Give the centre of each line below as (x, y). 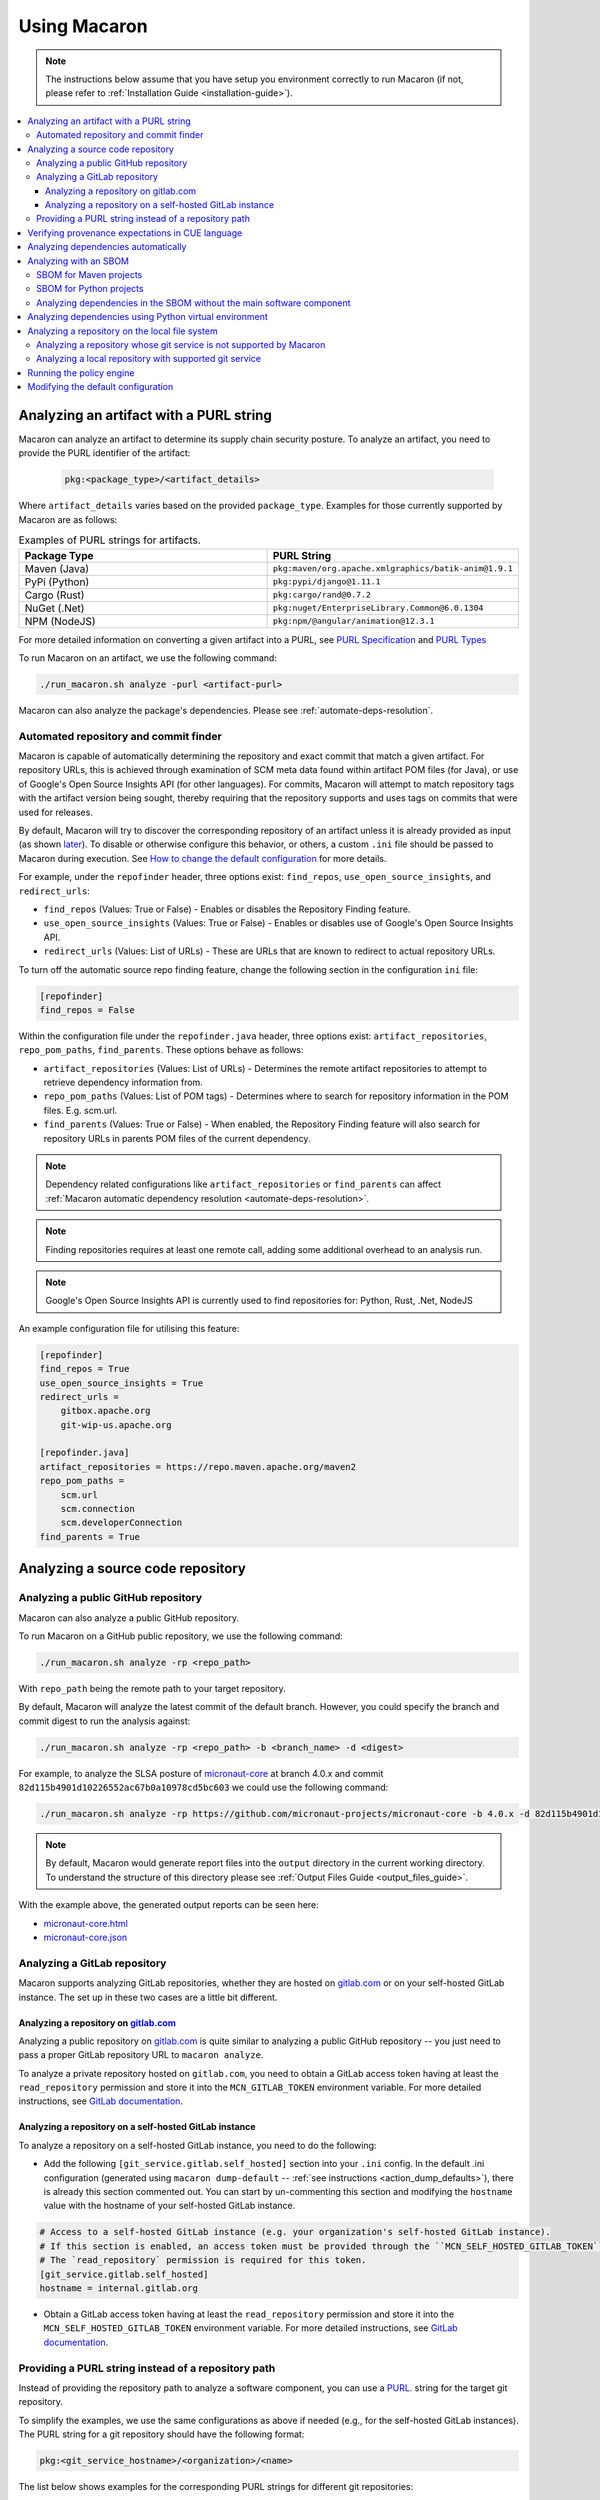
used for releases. (56, 812)
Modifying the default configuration (100, 387)
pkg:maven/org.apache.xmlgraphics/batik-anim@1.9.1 (393, 568)
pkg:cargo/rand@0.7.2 (322, 595)
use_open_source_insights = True (121, 1383)
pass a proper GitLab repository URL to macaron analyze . (141, 2055)
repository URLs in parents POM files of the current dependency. (177, 1138)
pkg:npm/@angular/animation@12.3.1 (353, 621)
